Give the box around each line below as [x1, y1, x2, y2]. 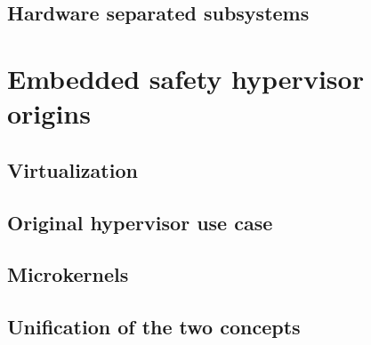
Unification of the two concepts [7, 313, 301, 341]
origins [7, 95, 91, 132]
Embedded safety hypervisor [7, 60, 364, 96]
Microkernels [7, 261, 129, 288]
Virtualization [7, 156, 138, 183]
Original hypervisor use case [7, 208, 273, 236]
